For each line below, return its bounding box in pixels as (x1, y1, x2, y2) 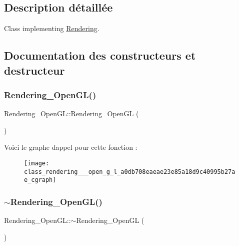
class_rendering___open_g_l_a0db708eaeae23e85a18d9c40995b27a (24, 168, 235, 175)
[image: (24, 159, 49, 167)
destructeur (4, 62, 65, 78)
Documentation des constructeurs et (4, 48, 196, 63)
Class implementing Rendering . (4, 23, 99, 34)
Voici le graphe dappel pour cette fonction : (4, 142, 137, 152)
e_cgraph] (24, 176, 56, 184)
